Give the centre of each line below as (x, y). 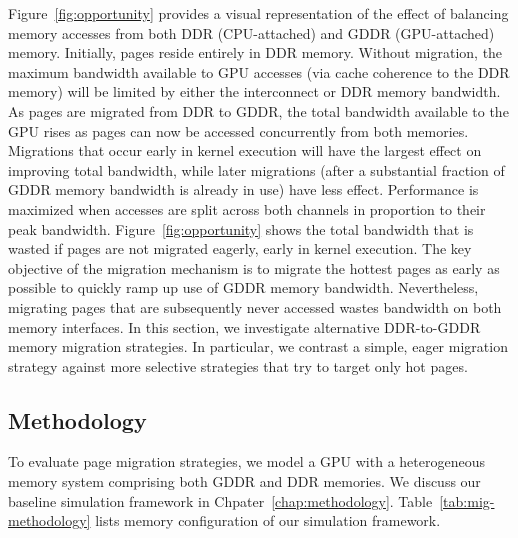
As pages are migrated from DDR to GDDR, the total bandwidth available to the (258, 110)
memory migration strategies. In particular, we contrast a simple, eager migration (258, 346)
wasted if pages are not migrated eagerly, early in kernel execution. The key (240, 248)
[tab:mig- (467, 500)
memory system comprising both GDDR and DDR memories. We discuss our (244, 481)
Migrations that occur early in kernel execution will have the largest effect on (245, 150)
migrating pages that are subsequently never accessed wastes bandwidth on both (255, 306)
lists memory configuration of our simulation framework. (268, 520)
